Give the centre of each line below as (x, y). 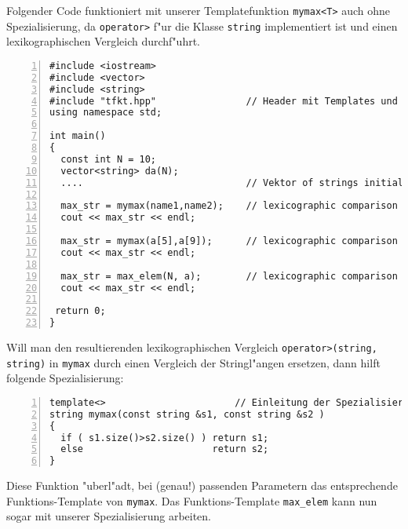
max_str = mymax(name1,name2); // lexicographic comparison (229, 206)
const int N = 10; (109, 159)
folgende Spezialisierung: (65, 378)
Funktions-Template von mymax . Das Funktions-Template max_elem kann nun (192, 500)
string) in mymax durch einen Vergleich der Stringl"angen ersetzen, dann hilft (193, 362)
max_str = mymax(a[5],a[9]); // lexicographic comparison (229, 241)
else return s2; (165, 449)
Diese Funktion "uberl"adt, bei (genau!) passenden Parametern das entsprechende (202, 485)
